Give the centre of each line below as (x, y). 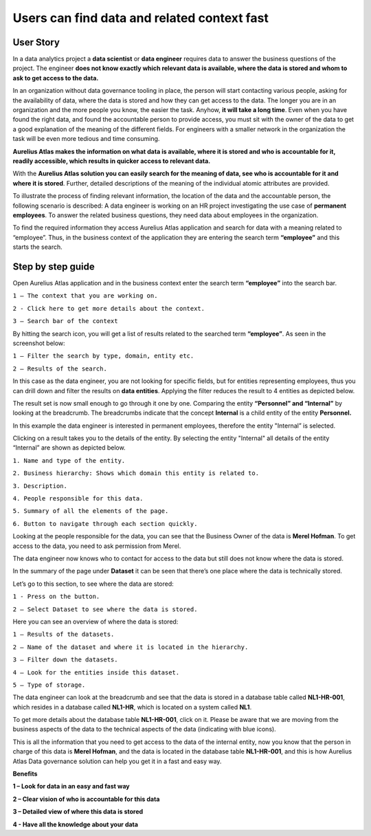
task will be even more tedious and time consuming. (86, 139)
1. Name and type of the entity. (69, 460)
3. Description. (40, 486)
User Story (36, 42)
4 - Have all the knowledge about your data (76, 824)
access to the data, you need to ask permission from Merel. (97, 546)
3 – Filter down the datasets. (65, 660)
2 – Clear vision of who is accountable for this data (86, 799)
